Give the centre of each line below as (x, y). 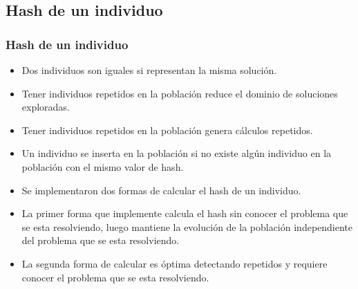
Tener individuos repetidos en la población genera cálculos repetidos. (167, 130)
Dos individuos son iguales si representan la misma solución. (149, 70)
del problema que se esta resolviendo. (101, 240)
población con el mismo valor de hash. (103, 166)
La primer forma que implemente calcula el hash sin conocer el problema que (185, 213)
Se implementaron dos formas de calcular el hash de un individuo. (161, 190)
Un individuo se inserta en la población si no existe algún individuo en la (177, 153)
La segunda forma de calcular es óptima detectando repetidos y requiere (175, 263)
